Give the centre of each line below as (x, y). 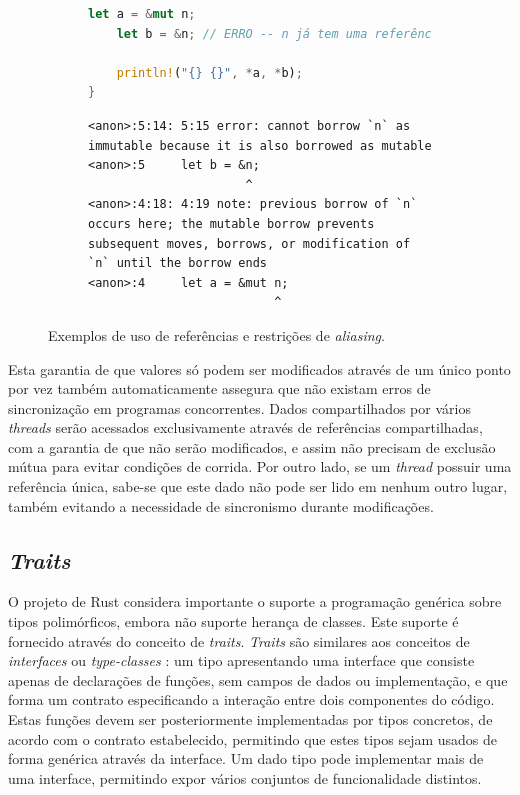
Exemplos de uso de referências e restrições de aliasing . (216, 334)
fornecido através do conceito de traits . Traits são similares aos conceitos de (239, 640)
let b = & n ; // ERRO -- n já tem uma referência (281, 33)
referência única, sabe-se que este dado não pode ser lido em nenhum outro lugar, (258, 486)
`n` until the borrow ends (177, 263)
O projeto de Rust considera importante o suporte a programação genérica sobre (255, 601)
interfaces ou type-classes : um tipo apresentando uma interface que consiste (241, 660)
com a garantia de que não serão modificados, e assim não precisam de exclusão (252, 446)
